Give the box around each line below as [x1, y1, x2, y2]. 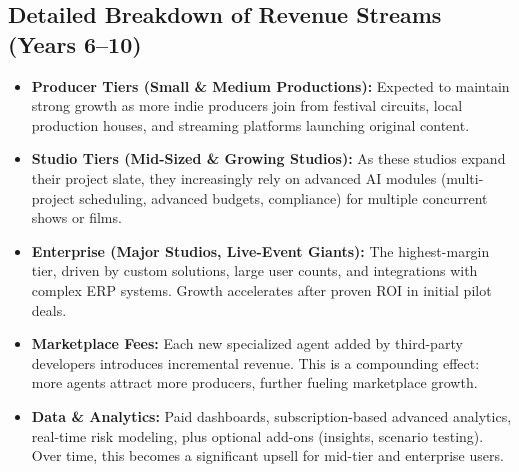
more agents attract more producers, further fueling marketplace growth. [31, 372, 478, 393]
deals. [31, 299, 67, 320]
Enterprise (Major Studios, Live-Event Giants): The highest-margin [31, 240, 490, 261]
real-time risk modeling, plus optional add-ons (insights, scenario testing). [31, 425, 484, 446]
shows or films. [31, 207, 122, 228]
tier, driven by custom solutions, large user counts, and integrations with [31, 260, 478, 281]
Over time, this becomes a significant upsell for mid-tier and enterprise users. [31, 445, 504, 466]
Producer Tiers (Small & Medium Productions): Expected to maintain [31, 75, 510, 96]
